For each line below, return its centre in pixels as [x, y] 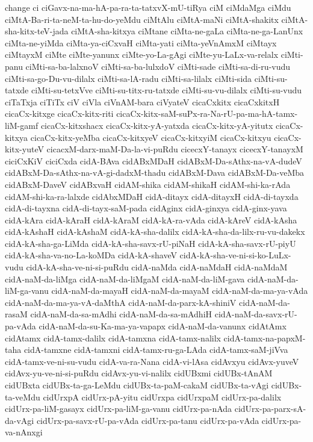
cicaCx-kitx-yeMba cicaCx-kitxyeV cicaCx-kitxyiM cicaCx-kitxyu [151, 137]
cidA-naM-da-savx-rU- [256, 314]
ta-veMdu [23, 397]
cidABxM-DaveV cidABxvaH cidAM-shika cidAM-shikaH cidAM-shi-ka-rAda [148, 184]
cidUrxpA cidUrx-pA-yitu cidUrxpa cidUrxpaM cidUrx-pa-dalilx [162, 397]
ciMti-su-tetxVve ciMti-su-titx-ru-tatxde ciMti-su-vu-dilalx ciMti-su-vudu [166, 90]
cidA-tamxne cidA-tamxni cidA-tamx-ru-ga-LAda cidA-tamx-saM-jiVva [156, 350]
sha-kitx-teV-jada [37, 31]
